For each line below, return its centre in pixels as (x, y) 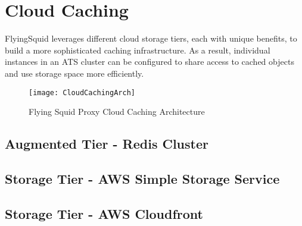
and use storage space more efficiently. (74, 73)
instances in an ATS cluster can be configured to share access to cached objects (150, 62)
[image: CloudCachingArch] (82, 92)
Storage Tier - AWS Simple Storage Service (142, 178)
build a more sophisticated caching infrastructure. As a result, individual (138, 50)
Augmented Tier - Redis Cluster (107, 144)
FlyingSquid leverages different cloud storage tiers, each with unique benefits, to (151, 38)
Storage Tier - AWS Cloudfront (104, 213)
